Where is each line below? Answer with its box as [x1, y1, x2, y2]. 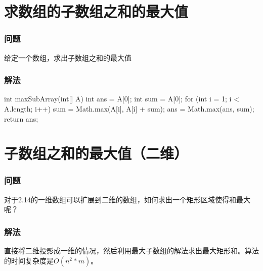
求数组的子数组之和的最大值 [4, 1, 189, 22]
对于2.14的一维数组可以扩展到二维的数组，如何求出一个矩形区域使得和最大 [4, 194, 250, 204]
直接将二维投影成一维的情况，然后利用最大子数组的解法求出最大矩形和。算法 [4, 245, 259, 256]
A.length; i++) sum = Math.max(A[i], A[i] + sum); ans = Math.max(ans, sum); [4, 103, 254, 114]
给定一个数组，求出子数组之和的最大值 [4, 52, 131, 63]
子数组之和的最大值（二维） [4, 143, 189, 164]
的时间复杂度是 [4, 255, 54, 265]
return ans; [4, 113, 38, 124]
